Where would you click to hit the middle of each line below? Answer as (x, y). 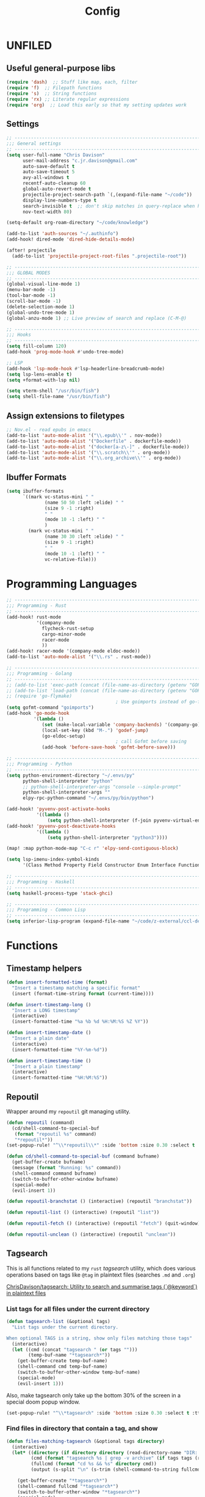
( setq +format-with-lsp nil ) (43, 380)
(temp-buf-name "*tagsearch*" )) (70, 1355)
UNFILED (29, 45)
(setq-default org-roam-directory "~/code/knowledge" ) (77, 223)
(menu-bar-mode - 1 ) (31, 290)
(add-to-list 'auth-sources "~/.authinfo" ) (63, 234)
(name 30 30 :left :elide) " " (84, 537)
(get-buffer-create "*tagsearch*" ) (63, 1481)
